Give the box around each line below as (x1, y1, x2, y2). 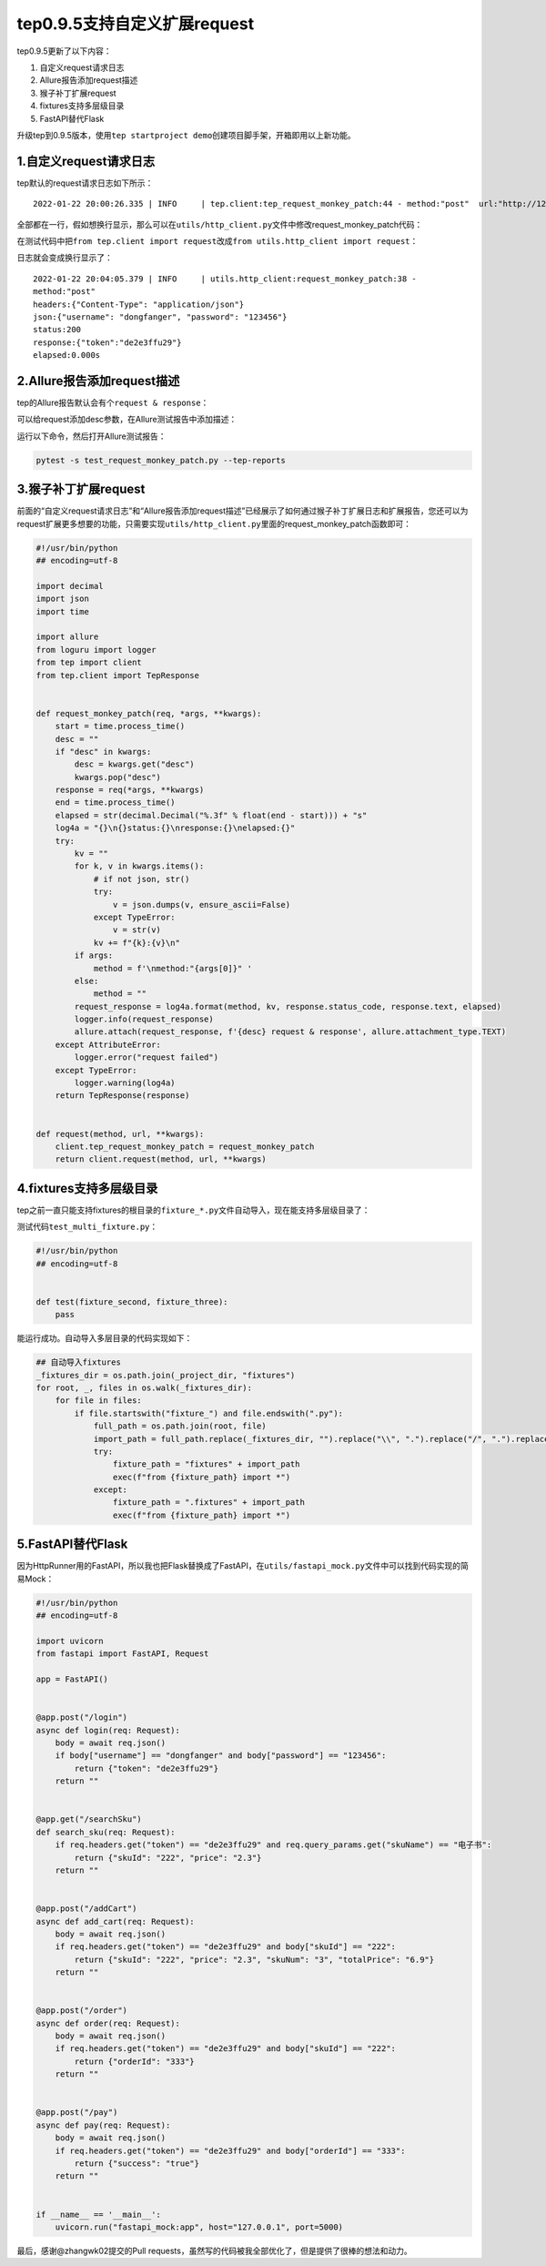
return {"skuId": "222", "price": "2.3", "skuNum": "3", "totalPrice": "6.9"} (74, 1954, 435, 1965)
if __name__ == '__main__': (35, 2209, 161, 2220)
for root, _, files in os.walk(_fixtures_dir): (35, 1382, 252, 1393)
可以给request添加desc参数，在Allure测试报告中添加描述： (16, 414, 238, 425)
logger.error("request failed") (74, 1052, 218, 1062)
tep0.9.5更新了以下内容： (16, 46, 113, 56)
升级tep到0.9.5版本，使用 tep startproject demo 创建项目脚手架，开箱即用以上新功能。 (16, 129, 357, 140)
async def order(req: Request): (35, 2017, 181, 2028)
